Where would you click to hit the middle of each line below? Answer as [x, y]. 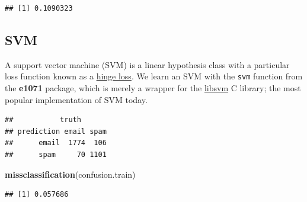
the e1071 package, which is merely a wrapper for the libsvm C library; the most [153, 88]
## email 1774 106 [56, 143]
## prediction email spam [56, 131]
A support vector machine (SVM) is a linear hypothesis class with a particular [147, 64]
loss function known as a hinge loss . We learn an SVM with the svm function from [154, 76]
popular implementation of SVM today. [76, 99]
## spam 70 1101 [56, 155]
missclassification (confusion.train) [70, 174]
